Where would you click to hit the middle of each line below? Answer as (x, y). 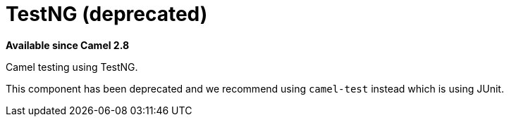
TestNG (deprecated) (107, 14)
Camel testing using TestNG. (72, 67)
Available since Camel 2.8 (68, 45)
